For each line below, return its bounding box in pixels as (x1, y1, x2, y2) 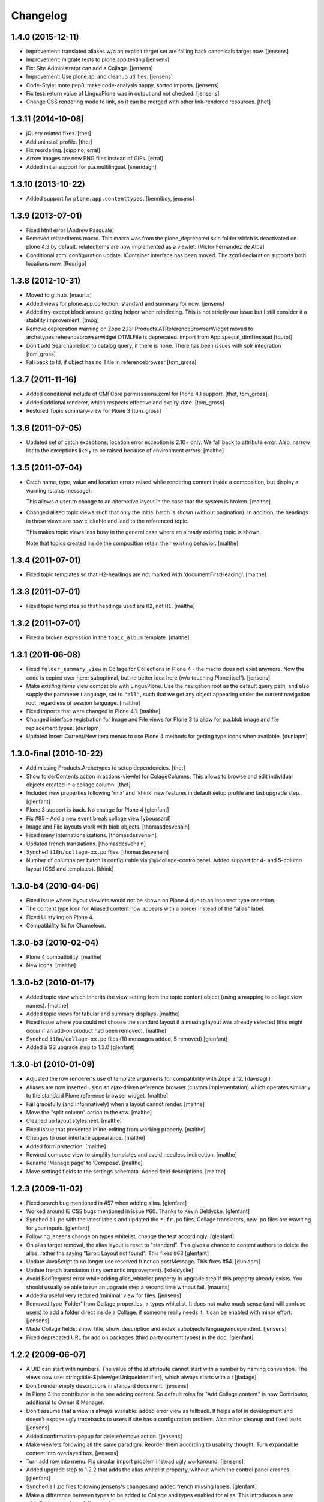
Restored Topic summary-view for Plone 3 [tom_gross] (26, 407, 161, 414)
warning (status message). (26, 487, 92, 494)
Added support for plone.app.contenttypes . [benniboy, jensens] (26, 195, 195, 202)
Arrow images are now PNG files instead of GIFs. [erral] (26, 155, 164, 162)
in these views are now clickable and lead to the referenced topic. (26, 517, 189, 524)
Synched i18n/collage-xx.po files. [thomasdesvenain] (26, 848, 169, 856)
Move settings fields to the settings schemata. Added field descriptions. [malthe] (26, 1167, 226, 1175)
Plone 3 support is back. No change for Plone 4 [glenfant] (26, 806, 169, 813)
